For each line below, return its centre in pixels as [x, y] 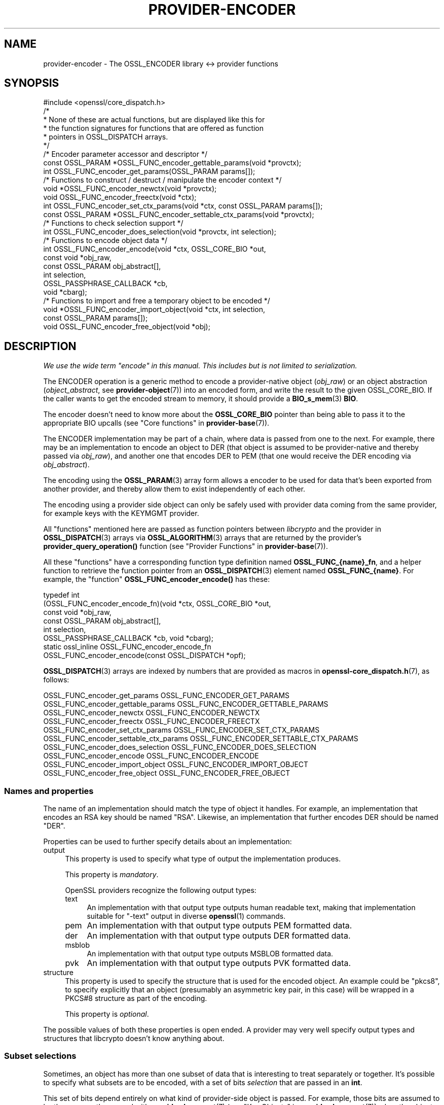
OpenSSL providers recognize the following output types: [161, 890]
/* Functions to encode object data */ [105, 240]
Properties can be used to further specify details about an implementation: [168, 842]
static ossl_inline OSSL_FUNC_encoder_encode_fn [127, 647]
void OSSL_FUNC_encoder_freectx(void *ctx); [120, 197]
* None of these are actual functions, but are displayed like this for [154, 120]
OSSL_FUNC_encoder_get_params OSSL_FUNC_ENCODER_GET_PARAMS [166, 696]
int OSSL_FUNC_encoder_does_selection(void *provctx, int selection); [160, 232]
